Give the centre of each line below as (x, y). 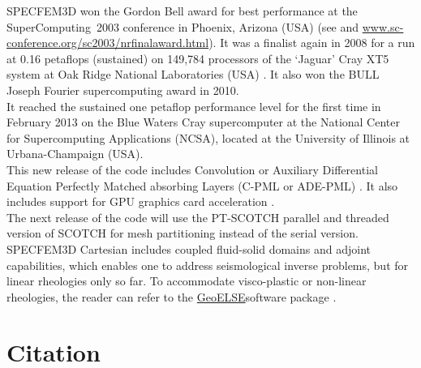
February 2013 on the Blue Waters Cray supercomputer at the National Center (203, 122)
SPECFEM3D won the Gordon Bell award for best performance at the (182, 11)
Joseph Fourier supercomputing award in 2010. (123, 90)
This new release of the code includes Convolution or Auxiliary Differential (192, 169)
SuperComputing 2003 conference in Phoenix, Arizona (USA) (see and (183, 26)
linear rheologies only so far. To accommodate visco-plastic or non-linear (187, 281)
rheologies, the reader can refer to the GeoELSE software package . (172, 296)
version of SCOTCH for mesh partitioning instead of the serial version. (183, 233)
